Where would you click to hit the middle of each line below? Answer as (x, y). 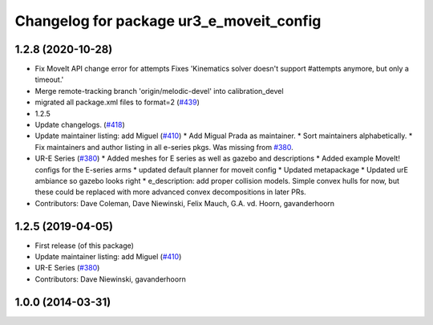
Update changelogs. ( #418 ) (80, 125)
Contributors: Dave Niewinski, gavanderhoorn (110, 279)
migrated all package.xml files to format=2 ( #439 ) (117, 102)
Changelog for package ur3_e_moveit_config (168, 21)
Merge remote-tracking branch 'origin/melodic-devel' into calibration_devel (159, 91)
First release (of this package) (84, 246)
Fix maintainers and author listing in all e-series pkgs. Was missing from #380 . (164, 147)
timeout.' (49, 79)
